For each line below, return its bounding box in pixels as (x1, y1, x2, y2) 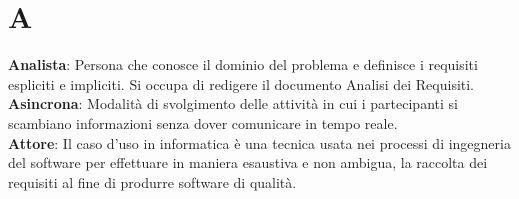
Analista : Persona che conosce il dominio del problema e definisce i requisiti (8, 54, 478, 75)
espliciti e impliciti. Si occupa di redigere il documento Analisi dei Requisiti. (8, 73, 475, 94)
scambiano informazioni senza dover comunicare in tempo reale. (8, 112, 398, 133)
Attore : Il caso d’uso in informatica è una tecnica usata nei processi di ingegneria (8, 132, 511, 153)
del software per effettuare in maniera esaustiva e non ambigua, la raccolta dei (8, 152, 488, 173)
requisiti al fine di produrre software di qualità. (8, 171, 297, 192)
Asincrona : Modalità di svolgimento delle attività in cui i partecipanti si (8, 93, 458, 114)
